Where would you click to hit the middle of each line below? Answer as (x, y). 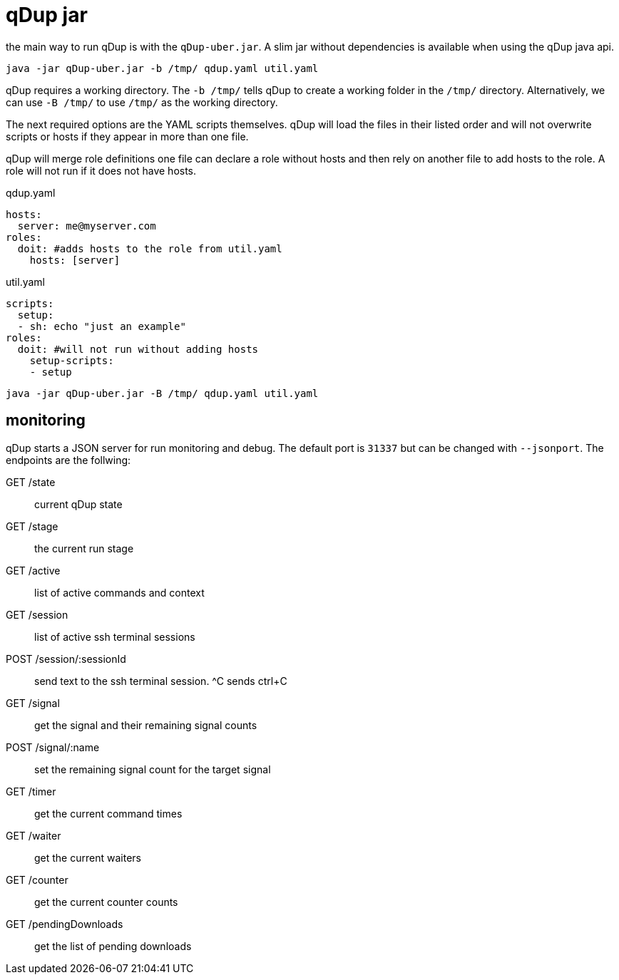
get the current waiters (88, 857)
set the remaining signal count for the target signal (153, 769)
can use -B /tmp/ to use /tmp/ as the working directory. (142, 102)
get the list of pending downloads (113, 946)
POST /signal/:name (53, 747)
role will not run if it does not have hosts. (101, 170)
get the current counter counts (106, 902)
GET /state (31, 482)
